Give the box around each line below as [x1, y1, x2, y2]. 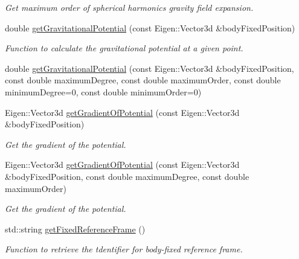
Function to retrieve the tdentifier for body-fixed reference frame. [5, 243, 243, 255]
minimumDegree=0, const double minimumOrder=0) [5, 85, 202, 98]
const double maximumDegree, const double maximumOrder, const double [5, 74, 281, 86]
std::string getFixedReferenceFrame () [5, 222, 146, 235]
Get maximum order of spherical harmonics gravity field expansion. [5, 1, 254, 13]
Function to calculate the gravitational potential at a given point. [5, 42, 243, 54]
